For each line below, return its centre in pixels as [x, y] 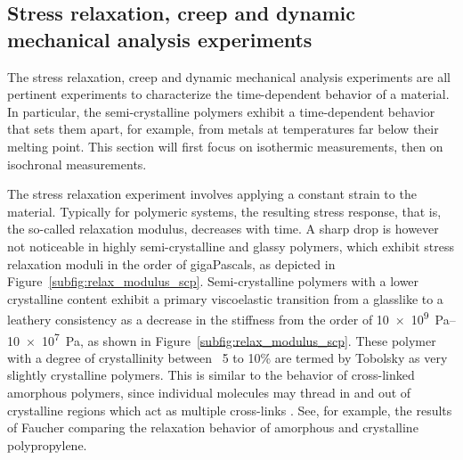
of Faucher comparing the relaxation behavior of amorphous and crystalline [213, 427]
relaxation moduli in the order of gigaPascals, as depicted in [171, 263]
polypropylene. [47, 444]
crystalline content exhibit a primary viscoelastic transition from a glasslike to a [225, 298]
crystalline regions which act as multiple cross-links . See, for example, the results [230, 410]
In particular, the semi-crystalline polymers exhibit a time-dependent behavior [221, 111]
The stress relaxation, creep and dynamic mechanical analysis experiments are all [229, 76]
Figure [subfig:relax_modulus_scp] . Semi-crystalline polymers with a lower [213, 281]
